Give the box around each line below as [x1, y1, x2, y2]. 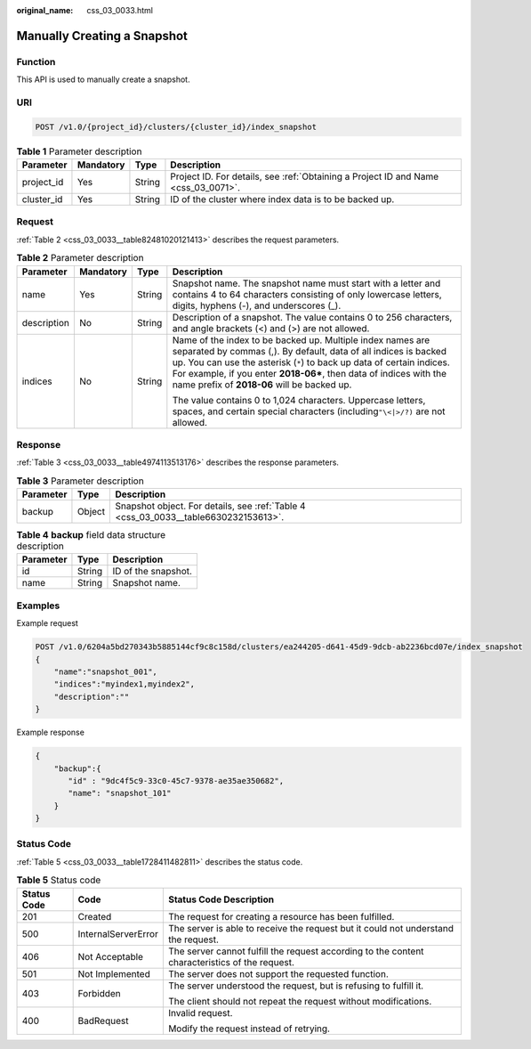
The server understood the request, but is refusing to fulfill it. [167, 980, 424, 992]
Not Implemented [77, 967, 150, 980]
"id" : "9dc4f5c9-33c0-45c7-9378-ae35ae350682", [68, 776, 285, 785]
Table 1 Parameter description [16, 145, 142, 158]
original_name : [16, 5, 74, 15]
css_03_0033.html [86, 5, 153, 15]
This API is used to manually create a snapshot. [16, 74, 190, 85]
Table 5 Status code [16, 874, 101, 886]
